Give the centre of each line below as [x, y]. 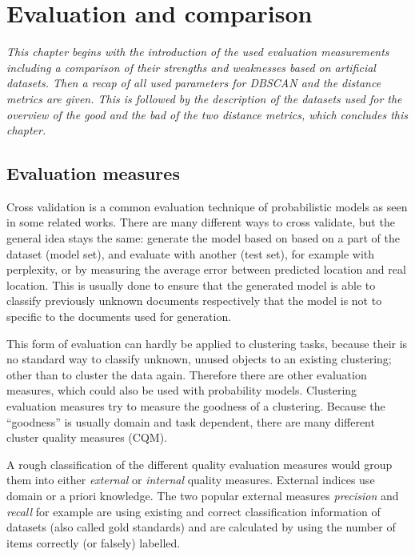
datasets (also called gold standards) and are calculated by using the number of [201, 527]
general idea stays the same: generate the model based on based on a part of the [204, 238]
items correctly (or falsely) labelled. [94, 542]
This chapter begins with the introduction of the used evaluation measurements [198, 52]
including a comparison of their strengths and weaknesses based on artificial [191, 67]
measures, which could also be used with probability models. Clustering [182, 390]
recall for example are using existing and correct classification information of [194, 511]
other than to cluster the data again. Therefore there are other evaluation [187, 374]
